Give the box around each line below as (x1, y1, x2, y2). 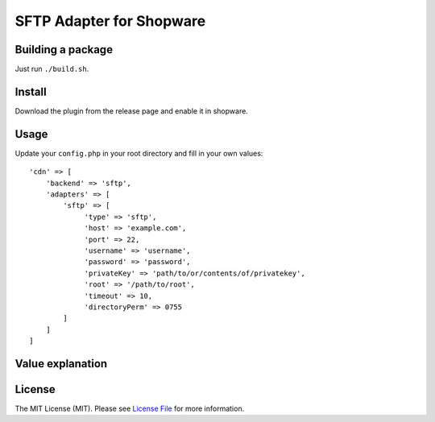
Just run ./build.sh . (14, 64, 89, 74)
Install (14, 85, 48, 98)
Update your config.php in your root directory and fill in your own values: (14, 148, 263, 158)
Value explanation (14, 357, 108, 370)
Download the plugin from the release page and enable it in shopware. (14, 105, 249, 116)
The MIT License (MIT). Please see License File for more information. (14, 403, 245, 414)
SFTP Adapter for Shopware (14, 12, 206, 30)
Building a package (14, 43, 113, 56)
